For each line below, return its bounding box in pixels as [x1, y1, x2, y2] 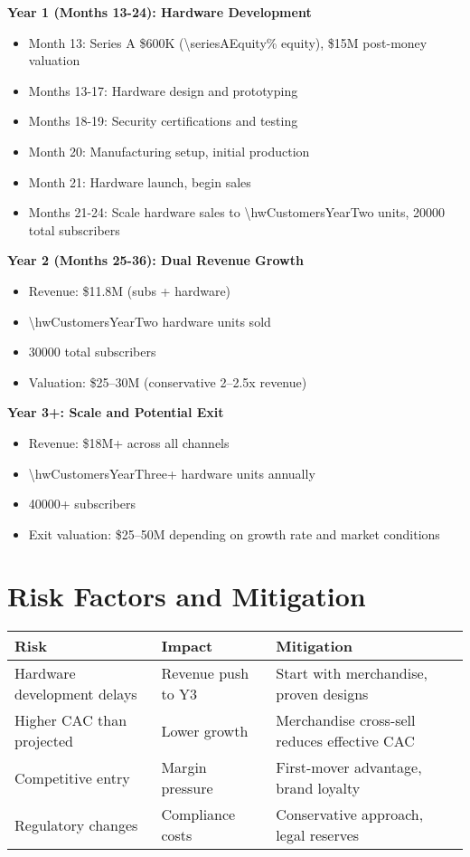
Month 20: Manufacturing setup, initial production [28, 141, 310, 160]
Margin [161, 757, 207, 778]
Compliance [161, 804, 236, 825]
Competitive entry [14, 767, 130, 788]
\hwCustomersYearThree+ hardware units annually [28, 463, 315, 482]
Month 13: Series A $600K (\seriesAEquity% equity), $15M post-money [28, 33, 428, 52]
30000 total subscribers [28, 342, 156, 361]
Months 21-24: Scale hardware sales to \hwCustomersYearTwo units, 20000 [28, 203, 446, 222]
